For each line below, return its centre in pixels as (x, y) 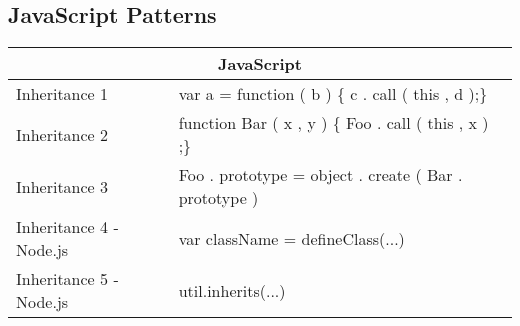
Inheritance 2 (62, 134)
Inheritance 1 (62, 94)
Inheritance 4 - (67, 227)
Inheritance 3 (62, 186)
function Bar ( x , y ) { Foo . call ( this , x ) (333, 123)
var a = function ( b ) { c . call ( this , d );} (333, 94)
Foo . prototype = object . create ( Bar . (320, 175)
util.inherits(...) (232, 290)
